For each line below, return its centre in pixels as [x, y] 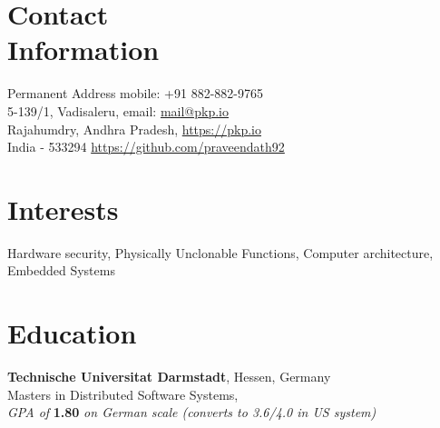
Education [72, 333]
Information [83, 50]
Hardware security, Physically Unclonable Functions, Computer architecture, [220, 252]
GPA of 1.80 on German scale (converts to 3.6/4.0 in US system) [192, 412]
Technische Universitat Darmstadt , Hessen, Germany [169, 377]
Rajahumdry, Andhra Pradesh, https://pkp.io [134, 129]
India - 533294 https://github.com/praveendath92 [146, 147]
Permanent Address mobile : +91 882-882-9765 [135, 93]
